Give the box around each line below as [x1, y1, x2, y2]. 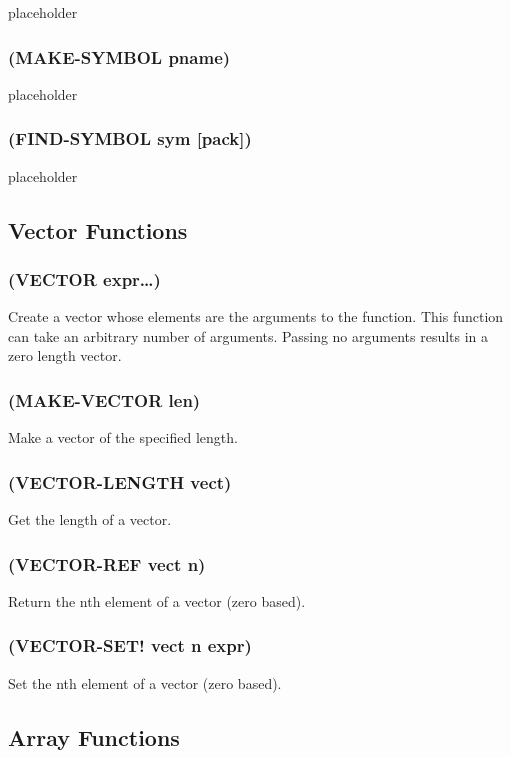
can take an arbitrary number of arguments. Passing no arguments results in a [8, 325, 489, 346]
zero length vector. [8, 345, 122, 366]
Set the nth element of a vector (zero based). [8, 672, 282, 693]
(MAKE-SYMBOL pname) [8, 44, 231, 69]
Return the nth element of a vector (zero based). [8, 590, 306, 611]
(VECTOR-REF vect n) [8, 551, 206, 576]
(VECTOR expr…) [8, 266, 161, 291]
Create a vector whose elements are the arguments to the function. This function [8, 306, 504, 327]
